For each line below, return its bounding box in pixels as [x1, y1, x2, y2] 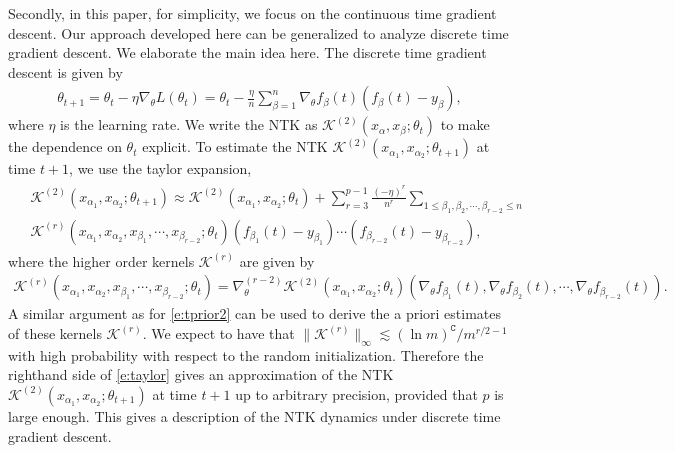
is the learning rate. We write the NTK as [60, 114, 318, 135]
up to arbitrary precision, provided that [235, 383, 478, 404]
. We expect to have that [142, 322, 295, 343]
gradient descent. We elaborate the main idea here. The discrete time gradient [8, 42, 487, 63]
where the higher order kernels [8, 250, 195, 271]
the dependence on [8, 136, 122, 157]
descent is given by [8, 61, 123, 82]
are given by [239, 250, 315, 271]
